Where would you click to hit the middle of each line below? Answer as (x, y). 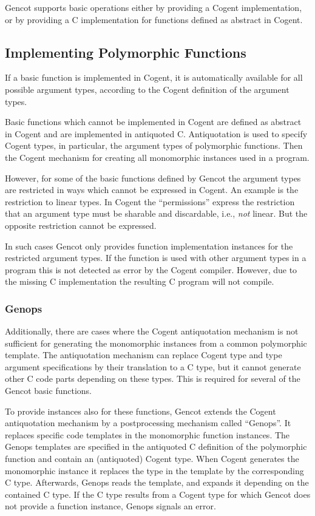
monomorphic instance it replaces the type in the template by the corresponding (154, 470)
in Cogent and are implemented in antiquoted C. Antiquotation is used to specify (156, 133)
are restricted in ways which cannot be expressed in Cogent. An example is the (152, 190)
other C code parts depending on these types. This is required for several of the (153, 379)
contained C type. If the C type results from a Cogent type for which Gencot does (158, 494)
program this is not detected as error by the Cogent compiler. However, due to (151, 269)
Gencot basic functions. (48, 391)
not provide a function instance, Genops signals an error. (110, 506)
